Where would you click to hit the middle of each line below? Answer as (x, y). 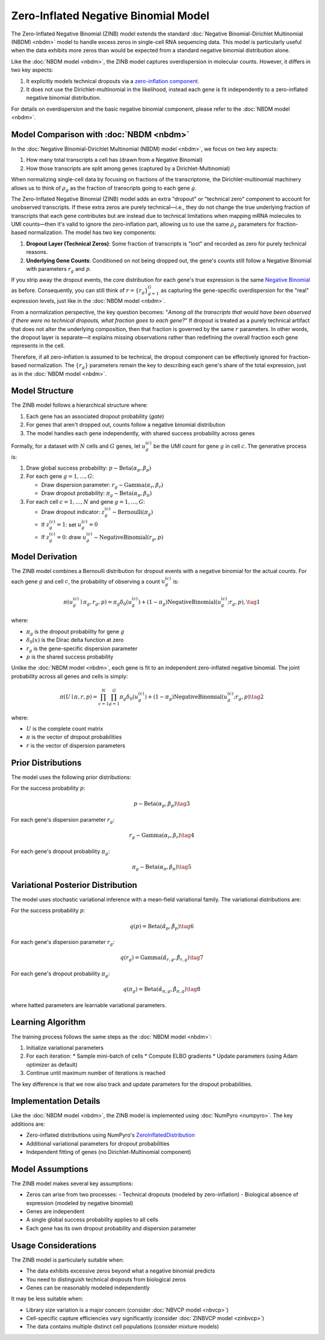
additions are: (28, 1124)
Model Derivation (44, 557)
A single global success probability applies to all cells (92, 1220)
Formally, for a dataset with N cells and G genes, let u (78, 446)
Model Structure (42, 391)
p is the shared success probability (70, 657)
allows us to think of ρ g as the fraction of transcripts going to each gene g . (104, 188)
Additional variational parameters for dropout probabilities (98, 1143)
